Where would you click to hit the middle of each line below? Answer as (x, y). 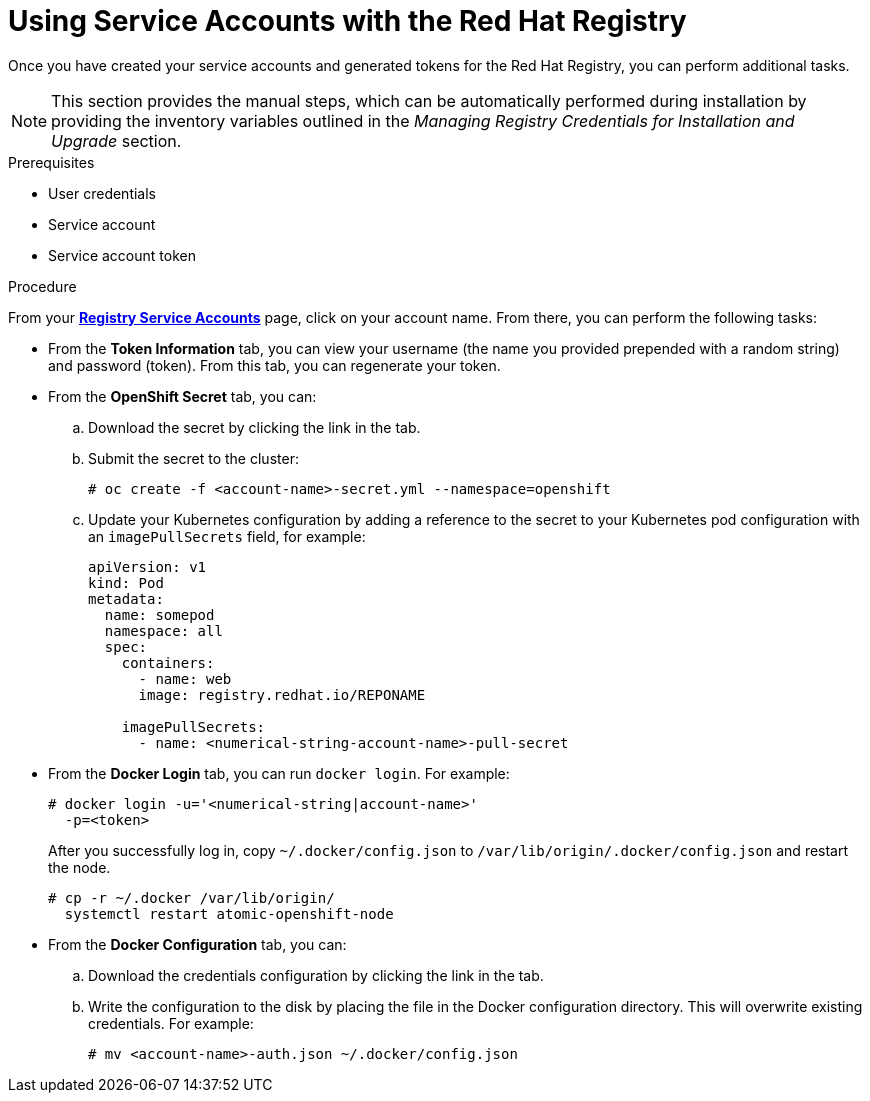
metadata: (126, 598)
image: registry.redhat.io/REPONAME (282, 694)
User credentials (102, 193)
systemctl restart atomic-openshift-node (229, 913)
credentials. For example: (171, 1023)
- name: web (185, 678)
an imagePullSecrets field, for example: (227, 536)
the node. (79, 867)
